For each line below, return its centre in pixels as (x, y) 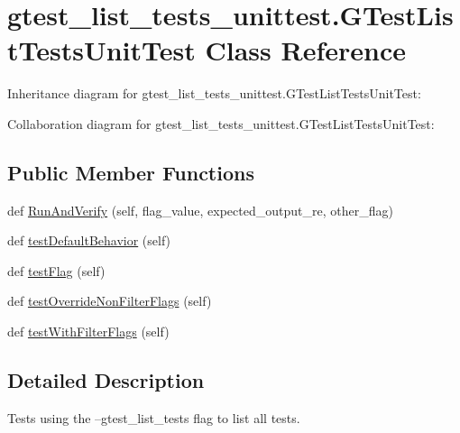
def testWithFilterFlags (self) (88, 332)
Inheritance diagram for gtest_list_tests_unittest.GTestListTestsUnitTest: (214, 93)
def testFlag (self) (56, 270)
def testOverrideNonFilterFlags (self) (110, 301)
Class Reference (305, 50)
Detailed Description (106, 380)
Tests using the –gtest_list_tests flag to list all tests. (154, 417)
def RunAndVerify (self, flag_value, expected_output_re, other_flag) (200, 210)
